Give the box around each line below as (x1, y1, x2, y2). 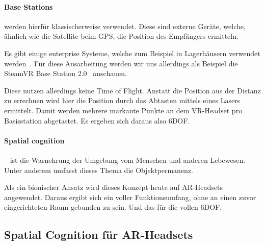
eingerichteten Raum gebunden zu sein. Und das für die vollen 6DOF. (4, 202, 222, 212)
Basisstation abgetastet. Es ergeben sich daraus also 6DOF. (4, 115, 190, 126)
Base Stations (4, 1, 53, 12)
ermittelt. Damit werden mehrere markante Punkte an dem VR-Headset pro (4, 105, 243, 115)
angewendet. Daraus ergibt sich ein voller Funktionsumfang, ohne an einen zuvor (4, 191, 256, 202)
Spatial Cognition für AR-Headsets (4, 227, 193, 242)
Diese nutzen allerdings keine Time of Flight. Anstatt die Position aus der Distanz (4, 85, 261, 95)
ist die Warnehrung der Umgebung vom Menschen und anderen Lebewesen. (10, 154, 246, 165)
